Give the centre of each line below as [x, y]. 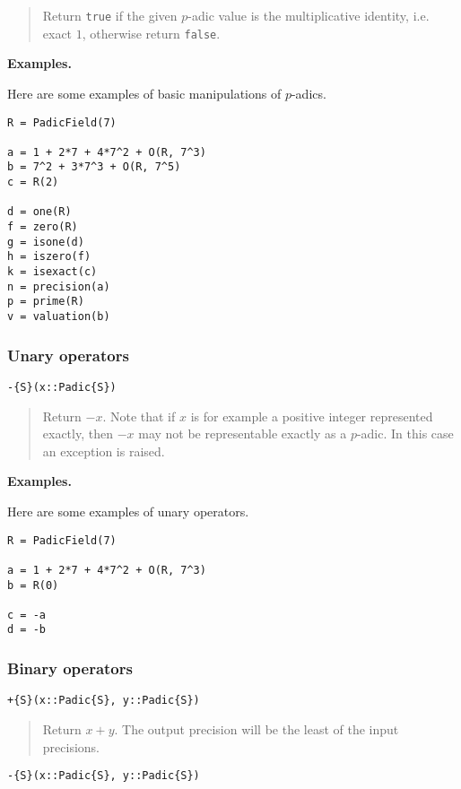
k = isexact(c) [52, 272]
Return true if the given [110, 15]
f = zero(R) [43, 227]
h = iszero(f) [49, 257]
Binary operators [70, 668]
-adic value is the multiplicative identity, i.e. [309, 15]
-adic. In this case [405, 434]
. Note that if [139, 416]
